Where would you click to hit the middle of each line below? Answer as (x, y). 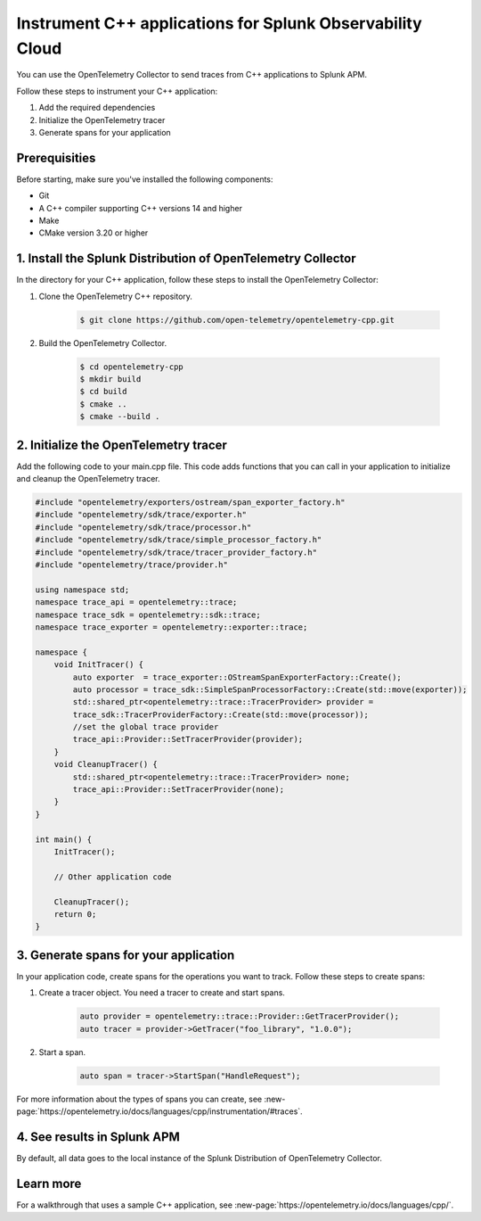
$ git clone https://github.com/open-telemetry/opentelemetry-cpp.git (237, 320)
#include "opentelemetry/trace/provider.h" (132, 565)
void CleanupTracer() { (106, 764)
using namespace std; (82, 590)
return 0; (75, 914)
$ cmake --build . (120, 417)
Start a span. (62, 1052)
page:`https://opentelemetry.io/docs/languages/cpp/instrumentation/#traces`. (159, 1111)
